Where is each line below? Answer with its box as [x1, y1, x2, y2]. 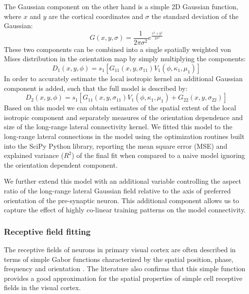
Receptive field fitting [4, 225, 91, 237]
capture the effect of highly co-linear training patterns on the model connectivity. [4, 205, 246, 215]
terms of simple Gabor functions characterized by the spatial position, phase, [4, 254, 233, 264]
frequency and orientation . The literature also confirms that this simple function [4, 263, 246, 274]
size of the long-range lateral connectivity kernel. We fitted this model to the [4, 121, 232, 132]
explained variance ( [4, 150, 64, 160]
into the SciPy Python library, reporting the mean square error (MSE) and [4, 140, 228, 151]
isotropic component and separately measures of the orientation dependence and [4, 112, 243, 122]
